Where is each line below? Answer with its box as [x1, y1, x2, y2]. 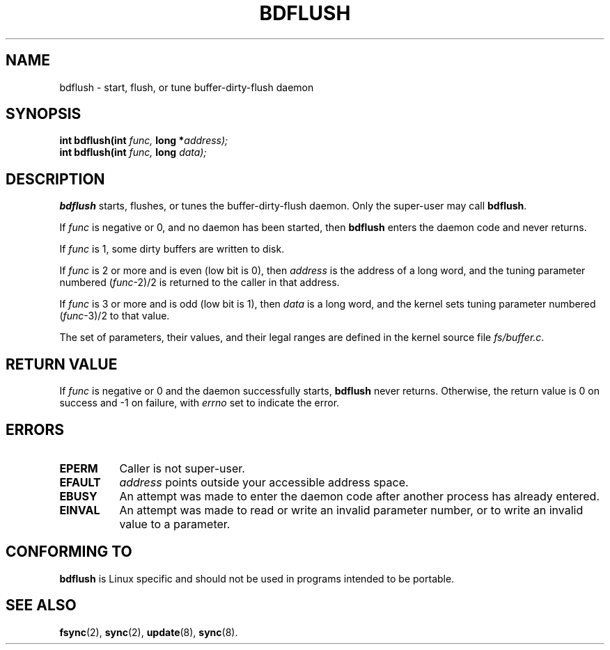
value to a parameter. [119, 516, 230, 531]
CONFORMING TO [6, 543, 132, 561]
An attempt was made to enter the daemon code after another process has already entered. [119, 489, 600, 503]
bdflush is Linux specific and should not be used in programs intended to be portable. [59, 572, 455, 585]
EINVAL [59, 502, 100, 517]
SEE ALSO [6, 596, 77, 615]
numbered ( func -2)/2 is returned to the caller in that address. [59, 276, 340, 289]
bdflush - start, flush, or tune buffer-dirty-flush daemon [59, 81, 314, 93]
